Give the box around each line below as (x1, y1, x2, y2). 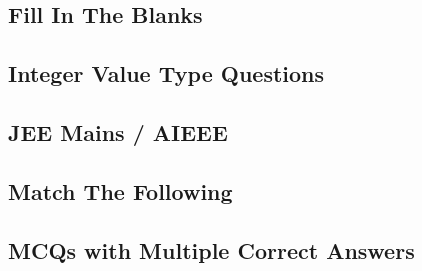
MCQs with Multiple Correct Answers (8, 234, 415, 265)
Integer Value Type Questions (8, 58, 325, 89)
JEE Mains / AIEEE (8, 116, 228, 147)
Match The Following (8, 175, 233, 206)
